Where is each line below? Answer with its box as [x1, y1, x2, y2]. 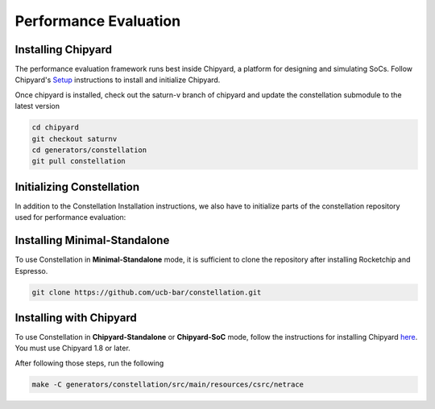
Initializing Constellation [14, 180, 140, 193]
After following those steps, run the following [14, 358, 164, 368]
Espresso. [14, 266, 48, 275]
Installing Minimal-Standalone [14, 233, 170, 247]
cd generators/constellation [31, 146, 147, 155]
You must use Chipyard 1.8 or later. [14, 343, 130, 353]
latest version [14, 101, 60, 111]
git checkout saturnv [31, 134, 118, 143]
